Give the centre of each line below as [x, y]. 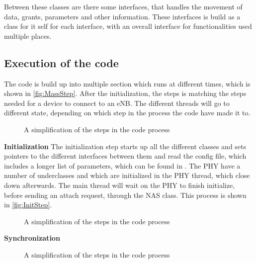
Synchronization [32, 238]
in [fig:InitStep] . [28, 205]
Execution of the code [61, 62]
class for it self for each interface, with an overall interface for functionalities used [128, 26]
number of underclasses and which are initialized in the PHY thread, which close [127, 175]
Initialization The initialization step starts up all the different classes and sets [125, 146]
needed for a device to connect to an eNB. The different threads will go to [117, 103]
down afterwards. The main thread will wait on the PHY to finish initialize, [120, 185]
